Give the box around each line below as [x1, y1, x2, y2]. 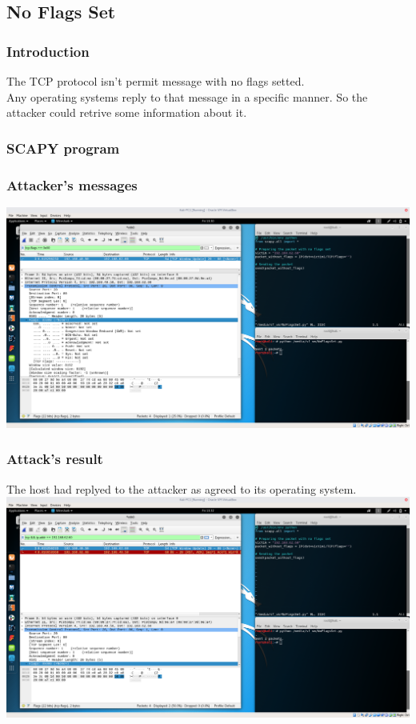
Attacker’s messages [6, 174, 138, 194]
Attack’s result [6, 449, 103, 469]
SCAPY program [6, 138, 120, 158]
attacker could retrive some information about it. [6, 104, 247, 121]
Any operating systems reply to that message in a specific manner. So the [6, 88, 368, 105]
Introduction [6, 41, 90, 61]
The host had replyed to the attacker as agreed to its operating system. [6, 480, 357, 497]
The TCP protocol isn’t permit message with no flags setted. [6, 73, 305, 89]
